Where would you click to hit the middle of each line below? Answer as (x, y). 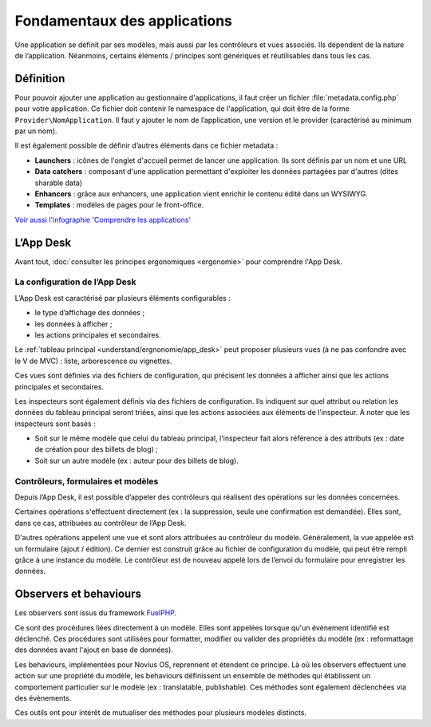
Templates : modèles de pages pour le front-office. (119, 205)
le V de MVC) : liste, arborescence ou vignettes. (93, 361)
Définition (40, 79)
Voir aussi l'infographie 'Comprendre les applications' (103, 219)
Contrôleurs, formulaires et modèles (87, 481)
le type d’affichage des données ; (90, 313)
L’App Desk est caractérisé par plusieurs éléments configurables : (123, 298)
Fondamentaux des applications (124, 21)
